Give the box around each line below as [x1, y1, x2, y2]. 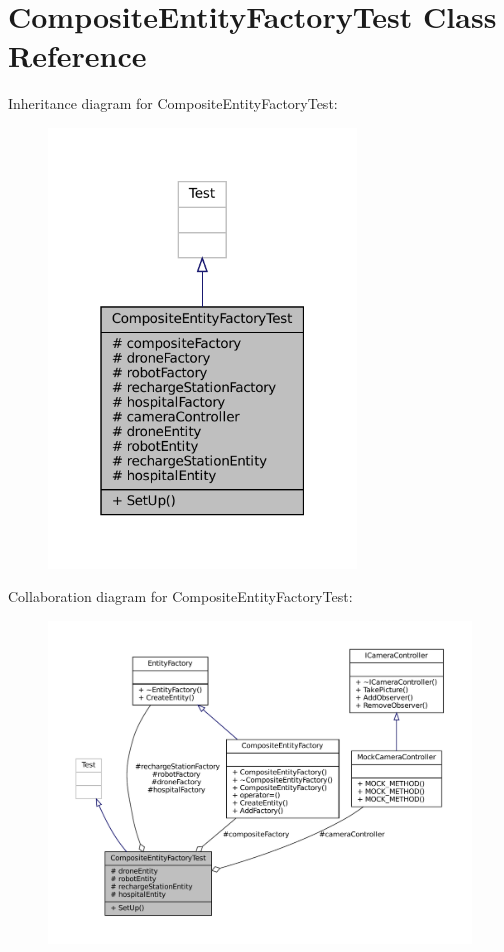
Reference [8, 35, 147, 76]
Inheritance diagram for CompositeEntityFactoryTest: [8, 93, 338, 114]
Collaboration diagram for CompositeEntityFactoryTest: [8, 586, 353, 607]
